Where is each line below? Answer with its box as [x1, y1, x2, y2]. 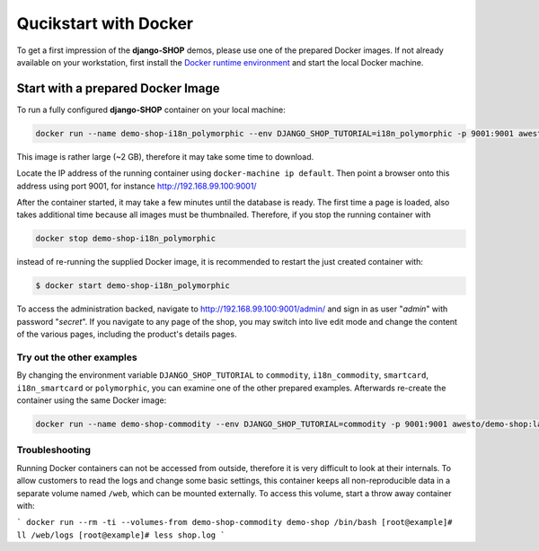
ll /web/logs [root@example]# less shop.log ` [16, 529, 225, 540]
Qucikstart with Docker [16, 13, 193, 33]
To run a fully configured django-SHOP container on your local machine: [16, 104, 287, 115]
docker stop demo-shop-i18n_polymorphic [35, 233, 216, 244]
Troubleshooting [16, 444, 92, 457]
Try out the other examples [16, 351, 138, 363]
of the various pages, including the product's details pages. [16, 328, 237, 340]
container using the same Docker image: [16, 395, 167, 406]
